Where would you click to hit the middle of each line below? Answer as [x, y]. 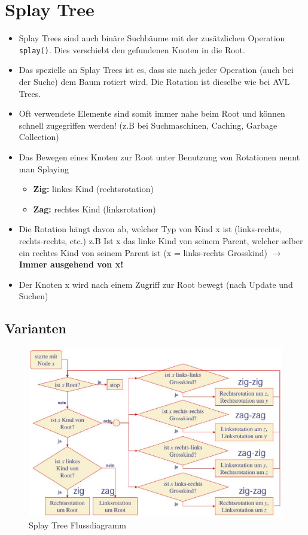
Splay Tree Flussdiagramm [77, 525]
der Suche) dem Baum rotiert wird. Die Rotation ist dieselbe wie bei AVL [154, 81]
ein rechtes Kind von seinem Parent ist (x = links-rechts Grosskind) [143, 252]
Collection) [39, 137]
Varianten [36, 328]
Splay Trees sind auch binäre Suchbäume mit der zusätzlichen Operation [152, 38]
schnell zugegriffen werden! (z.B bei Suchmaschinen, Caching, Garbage [148, 125]
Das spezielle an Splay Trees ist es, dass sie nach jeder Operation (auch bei [156, 70]
